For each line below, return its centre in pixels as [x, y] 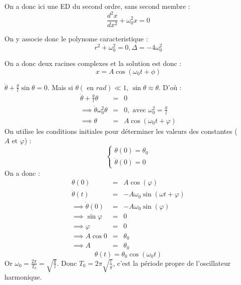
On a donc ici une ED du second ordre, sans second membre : [97, 6]
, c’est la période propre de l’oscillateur [172, 263]
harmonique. [23, 277]
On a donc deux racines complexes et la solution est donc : [93, 63]
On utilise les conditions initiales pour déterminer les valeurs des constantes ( [121, 131]
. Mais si [60, 87]
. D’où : [170, 87]
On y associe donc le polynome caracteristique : [76, 39]
